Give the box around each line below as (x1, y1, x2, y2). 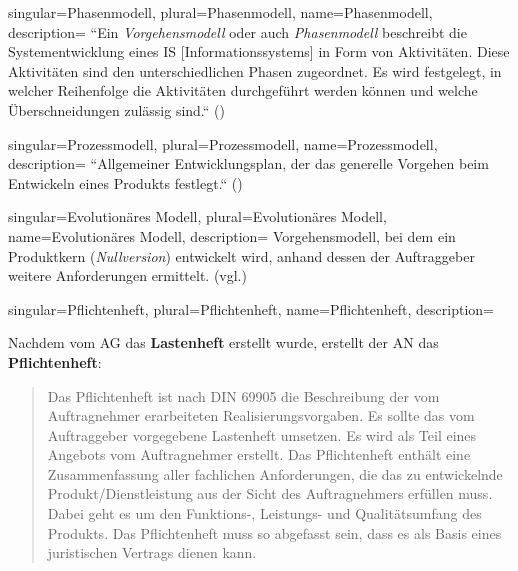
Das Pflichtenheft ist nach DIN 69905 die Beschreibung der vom (47, 385, 440, 406)
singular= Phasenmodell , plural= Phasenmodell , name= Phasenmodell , (8, 2, 433, 22)
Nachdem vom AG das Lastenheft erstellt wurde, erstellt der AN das (8, 332, 439, 353)
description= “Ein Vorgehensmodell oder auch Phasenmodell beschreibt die (8, 21, 467, 42)
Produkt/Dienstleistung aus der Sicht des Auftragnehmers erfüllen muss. (47, 483, 493, 504)
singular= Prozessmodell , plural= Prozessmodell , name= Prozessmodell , (8, 133, 438, 154)
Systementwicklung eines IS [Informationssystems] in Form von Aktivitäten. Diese (8, 41, 510, 62)
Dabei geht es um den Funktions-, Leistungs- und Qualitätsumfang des (47, 503, 482, 524)
